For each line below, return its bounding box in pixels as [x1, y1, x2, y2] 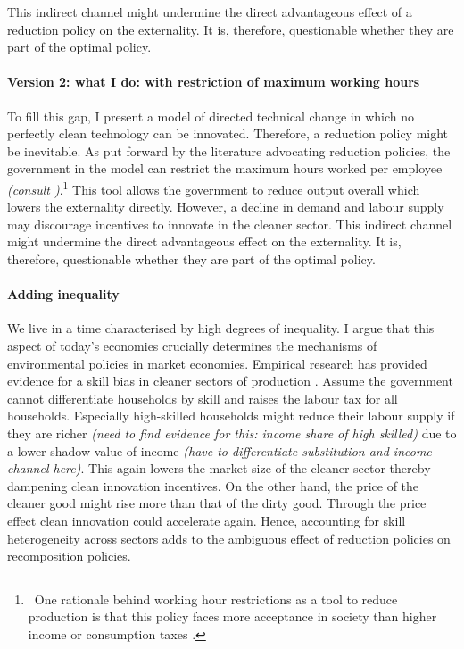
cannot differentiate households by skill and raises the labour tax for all [7, 388, 398, 407]
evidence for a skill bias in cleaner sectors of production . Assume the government [7, 371, 453, 390]
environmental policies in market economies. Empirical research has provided [7, 354, 427, 372]
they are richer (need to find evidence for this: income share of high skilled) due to [7, 423, 457, 442]
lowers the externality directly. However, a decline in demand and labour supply [7, 197, 444, 216]
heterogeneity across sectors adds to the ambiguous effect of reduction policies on [7, 528, 451, 547]
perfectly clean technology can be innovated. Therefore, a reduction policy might [7, 124, 449, 143]
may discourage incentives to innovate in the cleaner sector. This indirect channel [7, 214, 452, 233]
